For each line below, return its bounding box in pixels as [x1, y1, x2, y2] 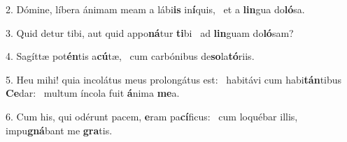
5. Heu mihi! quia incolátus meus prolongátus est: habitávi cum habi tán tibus [6, 72, 342, 86]
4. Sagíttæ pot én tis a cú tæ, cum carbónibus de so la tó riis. [6, 49, 255, 63]
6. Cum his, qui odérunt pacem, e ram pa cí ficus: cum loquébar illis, [6, 109, 298, 123]
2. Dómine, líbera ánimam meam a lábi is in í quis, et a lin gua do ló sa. [6, 2, 305, 16]
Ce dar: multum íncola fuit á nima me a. [6, 86, 180, 100]
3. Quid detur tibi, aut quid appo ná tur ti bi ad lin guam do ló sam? [6, 25, 294, 40]
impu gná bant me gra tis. [6, 123, 113, 137]
